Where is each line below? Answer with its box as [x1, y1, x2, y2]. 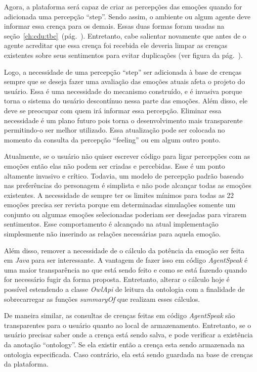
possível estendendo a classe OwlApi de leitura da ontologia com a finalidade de [4, 284, 245, 294]
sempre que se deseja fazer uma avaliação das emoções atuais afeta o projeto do [4, 76, 245, 87]
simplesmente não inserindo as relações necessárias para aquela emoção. [4, 229, 221, 239]
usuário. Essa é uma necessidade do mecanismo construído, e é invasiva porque [4, 86, 242, 96]
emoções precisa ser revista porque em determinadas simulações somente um [4, 199, 236, 210]
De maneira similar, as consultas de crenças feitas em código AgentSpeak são [4, 310, 235, 321]
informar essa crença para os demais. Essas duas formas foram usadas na [4, 21, 224, 31]
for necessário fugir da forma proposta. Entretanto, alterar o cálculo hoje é [4, 274, 230, 284]
